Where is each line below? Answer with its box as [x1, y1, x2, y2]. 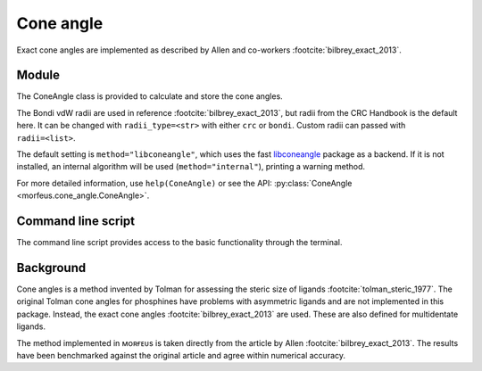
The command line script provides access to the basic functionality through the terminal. [16, 237, 343, 248]
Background [16, 260, 87, 276]
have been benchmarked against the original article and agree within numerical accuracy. [16, 350, 346, 360]
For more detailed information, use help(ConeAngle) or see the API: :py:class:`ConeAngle [16, 177, 353, 188]
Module [16, 68, 60, 83]
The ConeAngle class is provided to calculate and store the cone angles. [16, 91, 283, 102]
